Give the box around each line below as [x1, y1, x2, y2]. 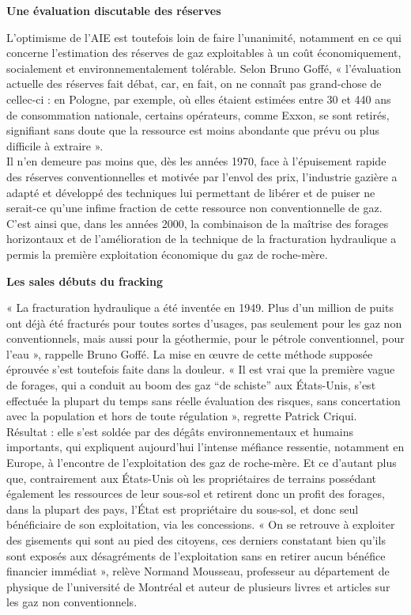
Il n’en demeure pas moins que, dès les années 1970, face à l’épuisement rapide [6, 153, 386, 169]
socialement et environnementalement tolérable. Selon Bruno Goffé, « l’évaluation [6, 59, 402, 76]
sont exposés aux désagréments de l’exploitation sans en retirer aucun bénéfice [6, 547, 386, 564]
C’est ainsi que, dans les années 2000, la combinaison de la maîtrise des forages [6, 214, 389, 231]
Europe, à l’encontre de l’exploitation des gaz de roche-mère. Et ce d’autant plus [6, 454, 397, 471]
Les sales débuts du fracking [6, 272, 164, 289]
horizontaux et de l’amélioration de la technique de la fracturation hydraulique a [6, 230, 397, 247]
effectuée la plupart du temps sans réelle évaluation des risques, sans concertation [6, 392, 401, 408]
